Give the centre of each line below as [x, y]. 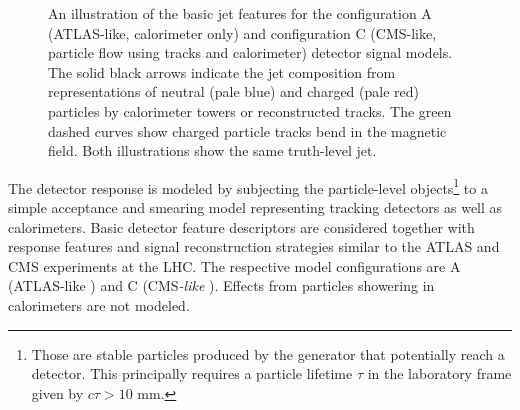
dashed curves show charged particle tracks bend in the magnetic [247, 130]
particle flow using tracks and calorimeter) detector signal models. [250, 52]
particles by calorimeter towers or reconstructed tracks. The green [250, 110]
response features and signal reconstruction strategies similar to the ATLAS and [254, 246]
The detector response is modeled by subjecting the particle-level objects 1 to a [248, 186]
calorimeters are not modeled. [99, 304]
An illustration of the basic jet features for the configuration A [240, 13]
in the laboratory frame [439, 373]
